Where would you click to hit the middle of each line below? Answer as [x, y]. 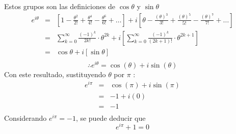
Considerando [25, 118]
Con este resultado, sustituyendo [55, 74]
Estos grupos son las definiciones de [60, 6]
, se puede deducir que [111, 118]
